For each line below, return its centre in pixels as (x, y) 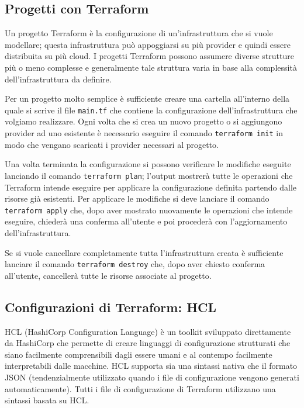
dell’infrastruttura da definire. (58, 79)
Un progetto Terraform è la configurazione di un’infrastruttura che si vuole (139, 33)
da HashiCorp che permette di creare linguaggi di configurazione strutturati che (148, 343)
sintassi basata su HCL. (47, 400)
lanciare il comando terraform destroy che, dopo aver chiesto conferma (135, 264)
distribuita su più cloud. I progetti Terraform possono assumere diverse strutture (149, 56)
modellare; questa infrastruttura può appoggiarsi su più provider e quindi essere (148, 44)
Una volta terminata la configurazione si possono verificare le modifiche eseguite (148, 164)
